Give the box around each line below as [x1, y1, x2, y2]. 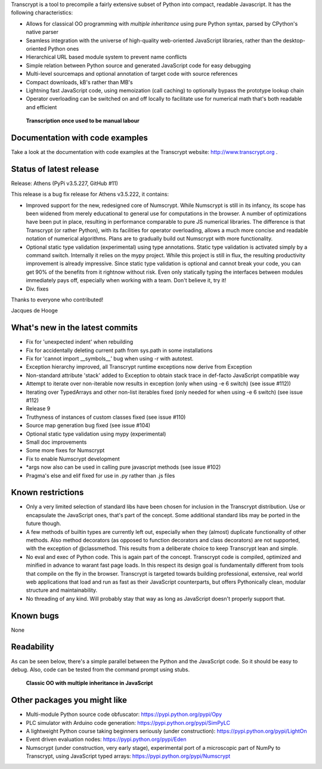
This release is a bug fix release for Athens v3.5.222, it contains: [11, 191, 169, 198]
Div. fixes [26, 285, 49, 292]
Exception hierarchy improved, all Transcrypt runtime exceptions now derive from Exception [26, 363, 252, 370]
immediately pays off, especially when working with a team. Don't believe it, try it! [26, 277, 227, 284]
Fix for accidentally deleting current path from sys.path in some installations [26, 347, 213, 354]
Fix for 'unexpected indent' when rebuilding [26, 338, 134, 345]
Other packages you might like [11, 695, 128, 705]
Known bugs [11, 610, 60, 620]
